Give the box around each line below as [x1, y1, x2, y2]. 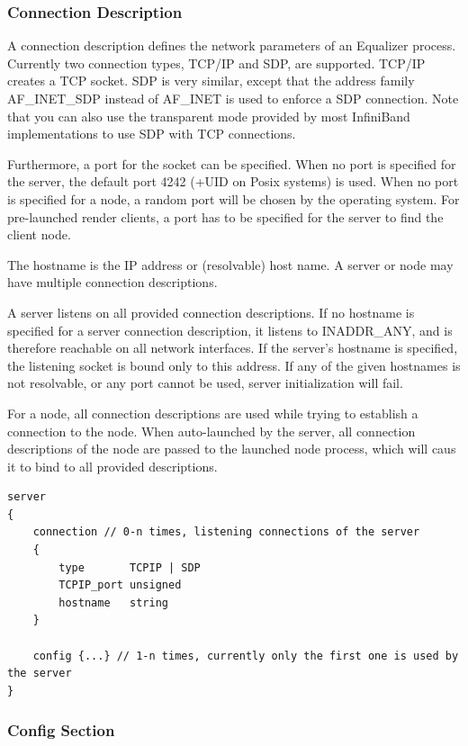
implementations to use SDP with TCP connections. [7, 124, 296, 143]
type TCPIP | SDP [58, 561, 201, 574]
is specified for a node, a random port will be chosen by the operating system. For [7, 189, 460, 208]
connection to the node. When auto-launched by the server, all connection [7, 421, 416, 440]
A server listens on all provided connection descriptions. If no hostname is [7, 302, 415, 321]
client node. [7, 225, 71, 244]
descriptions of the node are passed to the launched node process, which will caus [7, 439, 456, 458]
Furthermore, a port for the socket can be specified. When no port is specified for [7, 154, 456, 173]
